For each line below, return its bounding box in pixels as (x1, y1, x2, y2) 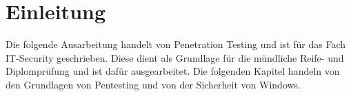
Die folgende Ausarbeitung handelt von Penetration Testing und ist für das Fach (6, 37, 346, 51)
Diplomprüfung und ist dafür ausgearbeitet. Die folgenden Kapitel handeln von (6, 64, 340, 78)
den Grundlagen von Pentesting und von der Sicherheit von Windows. (6, 77, 301, 91)
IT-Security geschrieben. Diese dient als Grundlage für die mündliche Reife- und (6, 50, 344, 64)
